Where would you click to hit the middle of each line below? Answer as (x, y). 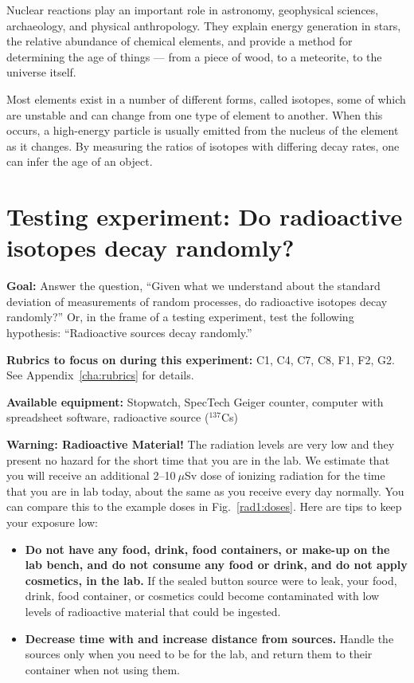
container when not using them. (102, 669)
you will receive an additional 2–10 (91, 475)
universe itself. (41, 72)
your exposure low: (52, 522)
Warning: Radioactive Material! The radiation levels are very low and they (201, 444)
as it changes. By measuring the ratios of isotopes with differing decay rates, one (203, 145)
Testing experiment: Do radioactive (205, 216)
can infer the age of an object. (80, 161)
